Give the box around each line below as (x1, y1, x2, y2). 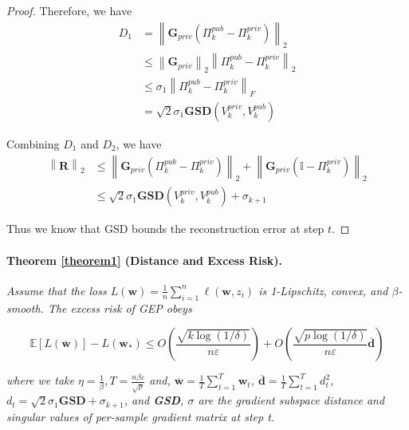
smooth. (6, 299, 44, 316)
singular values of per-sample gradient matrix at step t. (6, 408, 275, 424)
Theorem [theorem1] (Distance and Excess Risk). (6, 251, 283, 268)
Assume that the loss (6, 282, 107, 298)
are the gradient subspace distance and (198, 392, 385, 408)
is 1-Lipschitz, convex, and (258, 282, 388, 298)
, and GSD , (124, 392, 184, 408)
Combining (6, 136, 60, 152)
